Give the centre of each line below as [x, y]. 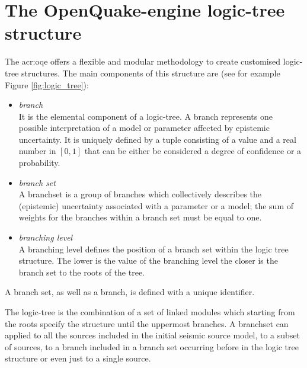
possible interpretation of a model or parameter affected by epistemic [144, 128]
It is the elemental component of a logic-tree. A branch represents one [145, 116]
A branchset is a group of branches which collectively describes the [140, 194]
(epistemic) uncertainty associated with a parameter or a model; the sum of [156, 205]
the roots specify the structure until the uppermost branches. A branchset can [147, 323]
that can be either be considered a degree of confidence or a [193, 151]
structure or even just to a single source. [78, 358]
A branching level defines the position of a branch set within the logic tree [153, 249]
